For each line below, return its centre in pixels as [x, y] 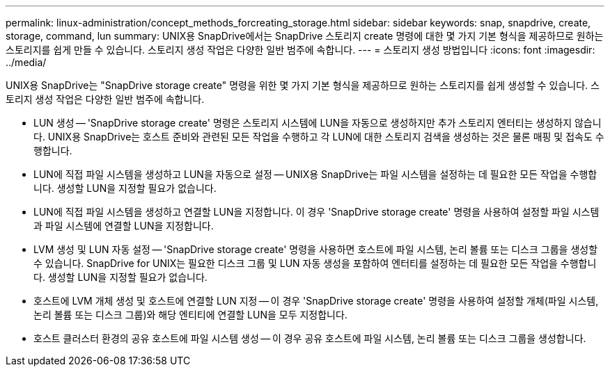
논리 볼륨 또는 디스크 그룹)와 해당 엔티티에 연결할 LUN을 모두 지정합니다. [190, 315]
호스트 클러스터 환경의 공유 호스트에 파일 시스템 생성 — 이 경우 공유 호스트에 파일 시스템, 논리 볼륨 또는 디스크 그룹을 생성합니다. [310, 338]
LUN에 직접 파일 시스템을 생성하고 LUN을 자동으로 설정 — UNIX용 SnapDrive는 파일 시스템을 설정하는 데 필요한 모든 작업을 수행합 [315, 174]
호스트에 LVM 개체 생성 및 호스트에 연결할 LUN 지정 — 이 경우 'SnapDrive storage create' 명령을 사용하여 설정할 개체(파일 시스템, [316, 301]
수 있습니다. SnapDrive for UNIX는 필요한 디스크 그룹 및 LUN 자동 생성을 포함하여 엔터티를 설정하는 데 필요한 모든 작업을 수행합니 [315, 263]
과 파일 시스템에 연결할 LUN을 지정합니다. [124, 226]
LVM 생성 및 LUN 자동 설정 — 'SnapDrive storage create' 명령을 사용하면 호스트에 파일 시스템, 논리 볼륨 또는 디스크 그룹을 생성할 [316, 249]
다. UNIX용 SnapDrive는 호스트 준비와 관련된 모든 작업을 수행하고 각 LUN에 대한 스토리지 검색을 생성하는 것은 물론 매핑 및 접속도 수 [319, 137]
